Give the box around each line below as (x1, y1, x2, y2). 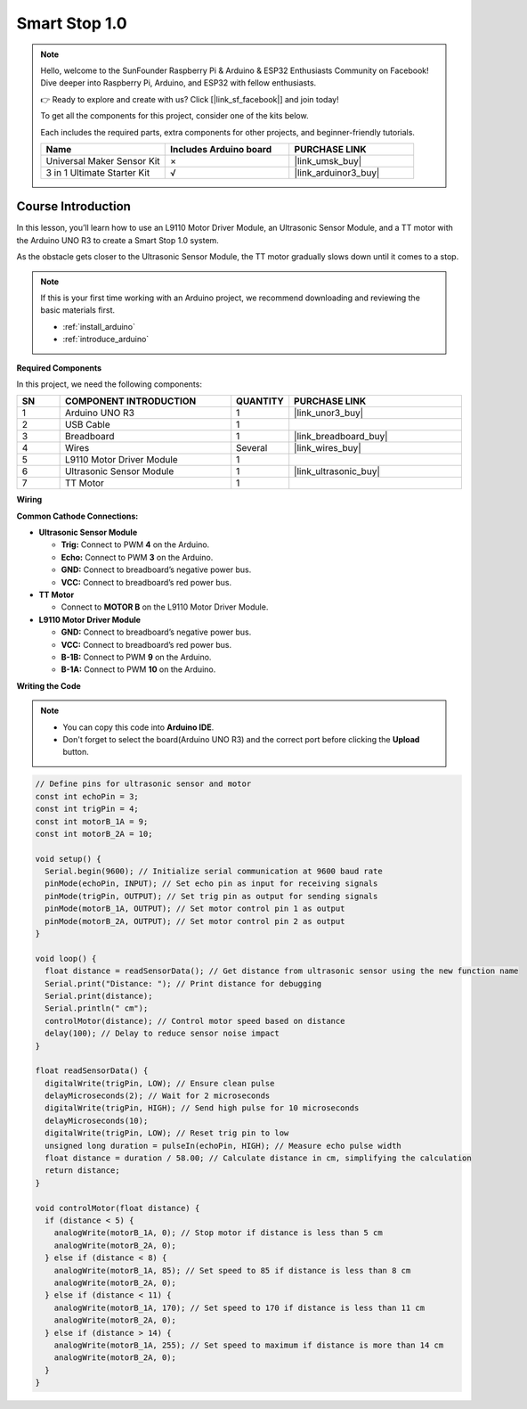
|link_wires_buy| (294, 442, 361, 455)
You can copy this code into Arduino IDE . (62, 722, 215, 733)
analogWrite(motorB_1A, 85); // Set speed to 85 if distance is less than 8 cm (53, 1266, 411, 1275)
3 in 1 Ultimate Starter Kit (45, 166, 150, 178)
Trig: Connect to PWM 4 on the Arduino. (61, 539, 210, 550)
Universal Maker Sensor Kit (45, 154, 160, 167)
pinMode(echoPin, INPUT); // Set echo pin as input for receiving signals (45, 879, 378, 889)
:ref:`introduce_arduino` (62, 334, 150, 345)
